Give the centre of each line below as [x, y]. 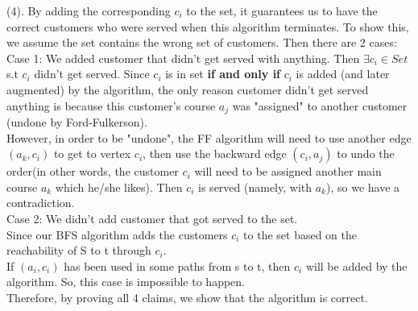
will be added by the [356, 265]
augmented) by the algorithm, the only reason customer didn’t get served [188, 89]
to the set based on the [300, 234]
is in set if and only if [223, 74]
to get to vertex [92, 153]
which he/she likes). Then [119, 187]
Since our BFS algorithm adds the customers [117, 234]
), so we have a [363, 187]
